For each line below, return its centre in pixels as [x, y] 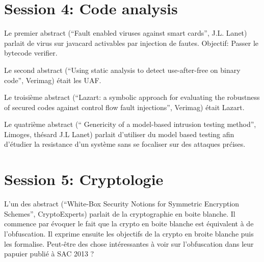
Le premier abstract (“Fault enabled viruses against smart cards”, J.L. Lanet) [126, 33]
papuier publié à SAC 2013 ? [49, 254]
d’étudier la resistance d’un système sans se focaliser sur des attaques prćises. [125, 144]
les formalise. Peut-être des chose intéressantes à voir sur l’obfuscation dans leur [129, 243]
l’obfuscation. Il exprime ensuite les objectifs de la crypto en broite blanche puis [129, 233]
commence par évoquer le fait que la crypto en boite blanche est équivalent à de [129, 224]
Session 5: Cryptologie [84, 179]
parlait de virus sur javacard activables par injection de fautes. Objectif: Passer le [131, 43]
